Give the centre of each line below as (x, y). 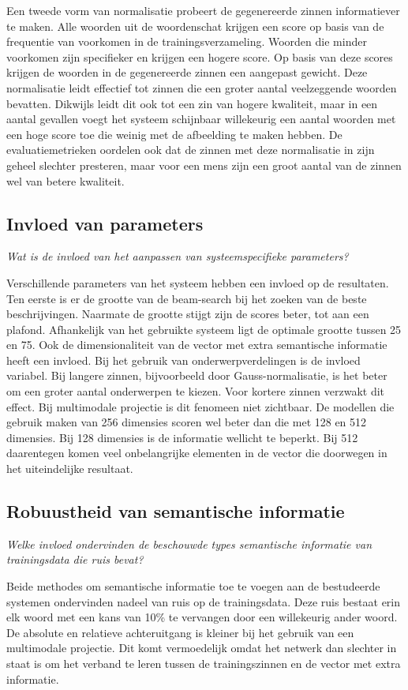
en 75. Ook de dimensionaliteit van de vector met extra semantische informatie (197, 345)
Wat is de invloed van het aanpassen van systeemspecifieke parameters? (178, 256)
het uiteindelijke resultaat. (70, 469)
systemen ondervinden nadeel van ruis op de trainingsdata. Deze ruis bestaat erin (204, 601)
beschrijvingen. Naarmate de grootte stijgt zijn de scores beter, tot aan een (188, 314)
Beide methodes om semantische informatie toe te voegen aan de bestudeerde (193, 586)
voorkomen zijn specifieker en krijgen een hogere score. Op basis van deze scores (200, 56)
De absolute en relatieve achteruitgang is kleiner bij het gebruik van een (180, 632)
